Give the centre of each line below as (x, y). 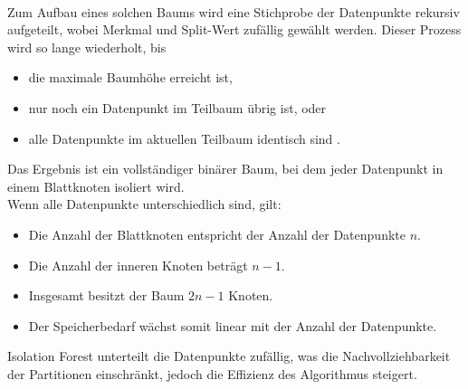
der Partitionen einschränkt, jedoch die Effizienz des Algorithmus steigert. (212, 373)
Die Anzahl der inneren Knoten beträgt (138, 265)
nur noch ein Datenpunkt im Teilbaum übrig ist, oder (177, 107)
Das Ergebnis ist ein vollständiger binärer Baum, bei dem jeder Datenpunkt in (225, 169)
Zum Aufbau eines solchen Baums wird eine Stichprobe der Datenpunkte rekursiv (234, 11)
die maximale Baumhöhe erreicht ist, (130, 77)
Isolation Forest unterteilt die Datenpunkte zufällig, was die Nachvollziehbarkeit (229, 356)
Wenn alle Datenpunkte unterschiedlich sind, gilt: (144, 204)
